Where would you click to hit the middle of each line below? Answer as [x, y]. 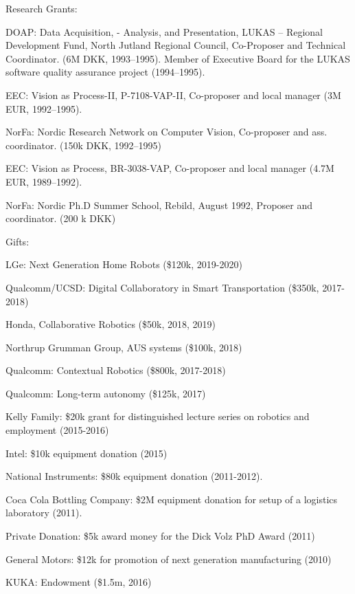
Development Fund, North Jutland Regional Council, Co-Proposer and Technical [176, 45]
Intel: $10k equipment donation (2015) [87, 453]
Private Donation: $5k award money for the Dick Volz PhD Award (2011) [160, 536]
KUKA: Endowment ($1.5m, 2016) [79, 582]
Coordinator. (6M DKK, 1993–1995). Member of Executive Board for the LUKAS [178, 58]
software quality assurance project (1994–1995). [105, 72]
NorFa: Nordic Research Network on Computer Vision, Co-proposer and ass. [167, 132]
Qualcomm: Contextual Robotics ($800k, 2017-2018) [116, 370]
